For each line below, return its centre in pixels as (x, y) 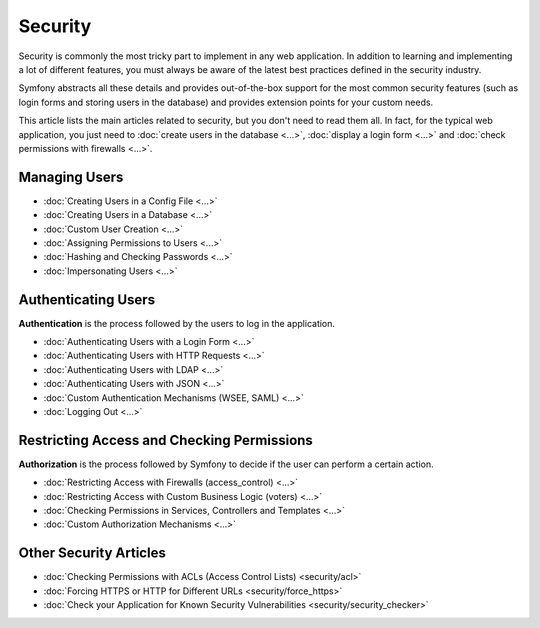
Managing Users (71, 176)
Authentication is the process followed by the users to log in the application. (176, 323)
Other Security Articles (92, 553)
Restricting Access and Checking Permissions (166, 440)
